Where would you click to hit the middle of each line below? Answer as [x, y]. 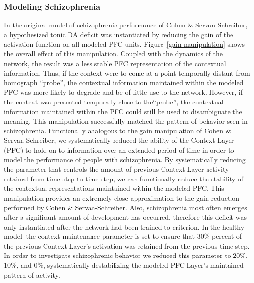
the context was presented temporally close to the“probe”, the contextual [114, 101]
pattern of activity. [32, 274]
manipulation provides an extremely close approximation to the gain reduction [122, 197]
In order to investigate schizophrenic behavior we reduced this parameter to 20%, [126, 255]
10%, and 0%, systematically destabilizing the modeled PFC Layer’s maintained [124, 265]
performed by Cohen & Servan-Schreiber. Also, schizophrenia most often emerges [126, 207]
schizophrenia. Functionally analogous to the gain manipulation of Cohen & [117, 130]
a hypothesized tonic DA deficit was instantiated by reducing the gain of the [119, 34]
